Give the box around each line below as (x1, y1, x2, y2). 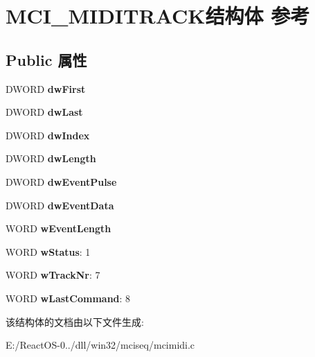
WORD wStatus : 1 (6, 244, 91, 259)
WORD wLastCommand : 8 (6, 290, 131, 305)
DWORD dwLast (6, 105, 83, 119)
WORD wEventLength (6, 221, 111, 236)
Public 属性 (6, 49, 87, 70)
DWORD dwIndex (6, 128, 90, 142)
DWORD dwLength (6, 151, 96, 166)
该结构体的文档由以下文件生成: (6, 314, 144, 329)
